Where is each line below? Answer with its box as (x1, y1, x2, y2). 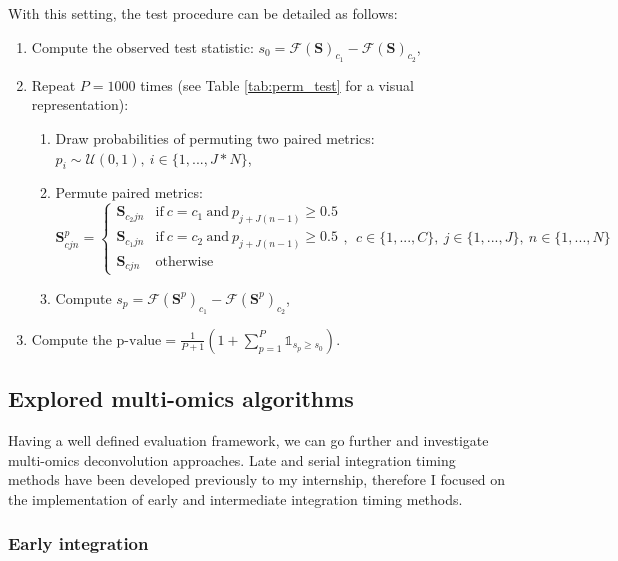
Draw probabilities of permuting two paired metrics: (55, 127, 375, 148)
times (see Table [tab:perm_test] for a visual (140, 74, 414, 95)
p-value (116, 333, 162, 348)
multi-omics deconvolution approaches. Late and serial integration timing (8, 449, 456, 470)
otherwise (155, 255, 214, 270)
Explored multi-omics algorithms (8, 383, 354, 414)
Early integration (8, 531, 149, 556)
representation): (31, 94, 129, 115)
